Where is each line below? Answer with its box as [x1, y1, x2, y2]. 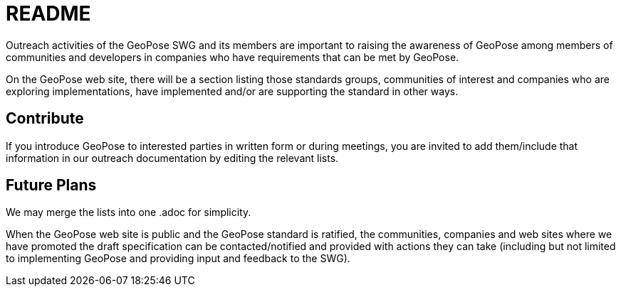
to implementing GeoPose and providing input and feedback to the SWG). [6, 252, 350, 265]
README [6, 1, 91, 26]
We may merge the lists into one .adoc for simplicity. [6, 206, 251, 219]
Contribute [6, 109, 84, 128]
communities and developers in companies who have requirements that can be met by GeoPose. [6, 50, 459, 63]
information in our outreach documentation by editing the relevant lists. [6, 151, 339, 164]
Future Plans [6, 176, 97, 195]
